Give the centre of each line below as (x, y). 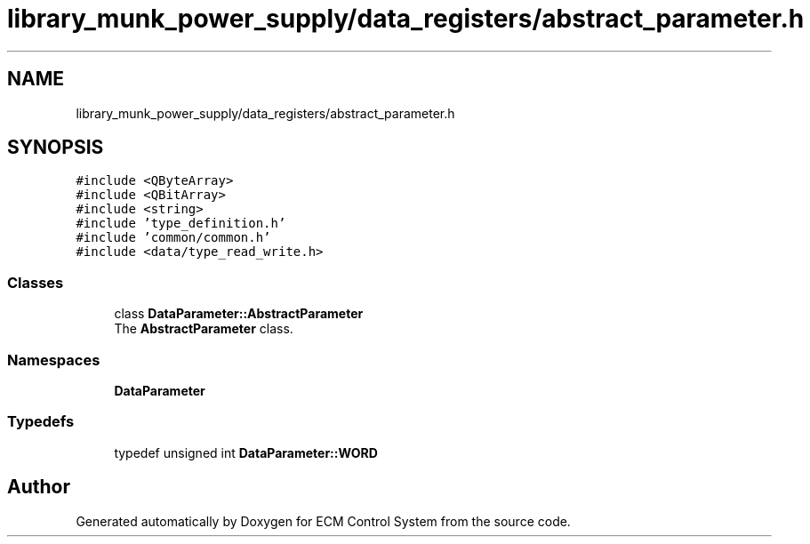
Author (39, 487)
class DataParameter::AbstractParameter (239, 314)
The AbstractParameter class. (204, 329)
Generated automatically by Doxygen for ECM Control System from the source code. (323, 521)
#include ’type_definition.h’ (181, 224)
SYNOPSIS (56, 148)
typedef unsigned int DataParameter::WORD (246, 452)
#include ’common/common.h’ (173, 238)
